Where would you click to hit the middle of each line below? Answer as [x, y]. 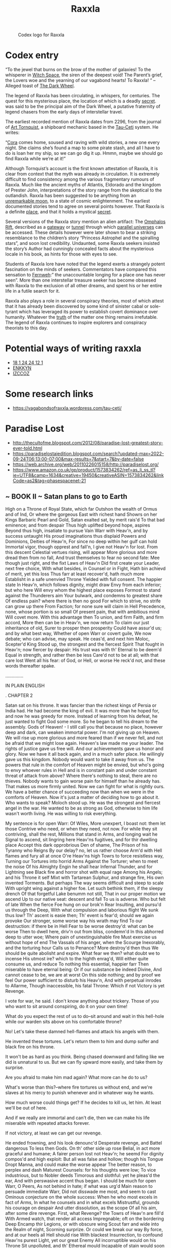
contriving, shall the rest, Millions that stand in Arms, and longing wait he [81, 834]
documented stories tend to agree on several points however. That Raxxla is [85, 206]
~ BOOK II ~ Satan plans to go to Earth [66, 497]
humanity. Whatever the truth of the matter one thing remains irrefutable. [81, 317]
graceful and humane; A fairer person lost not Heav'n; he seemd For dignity [84, 1153]
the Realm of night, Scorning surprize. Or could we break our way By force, [84, 1229]
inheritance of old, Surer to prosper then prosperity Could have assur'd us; [83, 628]
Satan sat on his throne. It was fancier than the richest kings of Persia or [81, 705]
